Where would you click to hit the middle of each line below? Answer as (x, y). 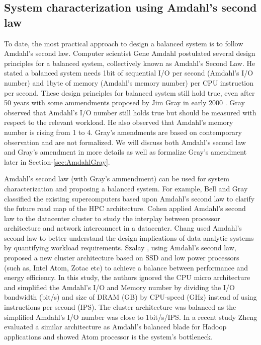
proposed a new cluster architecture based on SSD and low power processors (122, 258)
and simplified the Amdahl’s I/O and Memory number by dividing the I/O (119, 287)
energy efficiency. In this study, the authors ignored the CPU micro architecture (127, 277)
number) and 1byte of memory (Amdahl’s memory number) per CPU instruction (129, 82)
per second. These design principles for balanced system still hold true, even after (129, 92)
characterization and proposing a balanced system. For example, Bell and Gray (126, 188)
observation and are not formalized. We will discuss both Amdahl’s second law (125, 142)
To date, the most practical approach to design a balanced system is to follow (124, 43)
